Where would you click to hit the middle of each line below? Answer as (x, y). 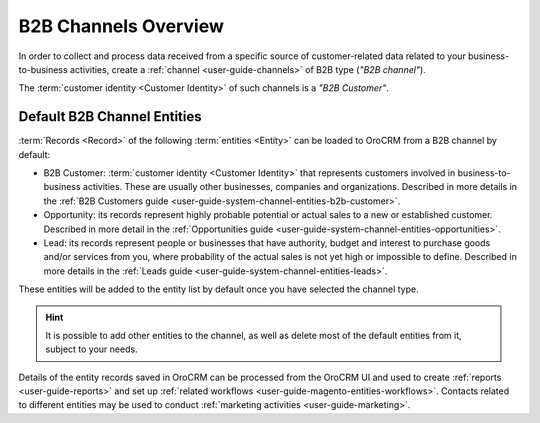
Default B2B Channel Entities (110, 116)
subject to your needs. (92, 349)
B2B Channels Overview (121, 26)
